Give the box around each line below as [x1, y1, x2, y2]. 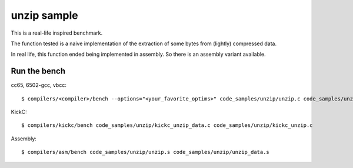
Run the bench [11, 66, 66, 76]
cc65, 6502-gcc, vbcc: [11, 82, 67, 89]
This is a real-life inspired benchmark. [11, 29, 103, 36]
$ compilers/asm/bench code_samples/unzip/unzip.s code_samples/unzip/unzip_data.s [21, 149, 270, 156]
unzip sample [11, 9, 79, 22]
